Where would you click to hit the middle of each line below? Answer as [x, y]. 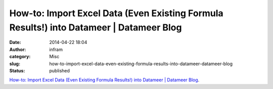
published [60, 70]
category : [20, 57]
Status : [17, 70]
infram [56, 49]
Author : [18, 49]
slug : [15, 64]
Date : [15, 42]
